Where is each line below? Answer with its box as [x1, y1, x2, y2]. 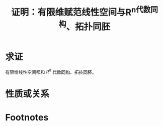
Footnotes [5, 111, 49, 123]
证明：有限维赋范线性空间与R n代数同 [11, 5, 158, 18]
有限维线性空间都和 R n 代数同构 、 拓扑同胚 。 [5, 68, 97, 75]
